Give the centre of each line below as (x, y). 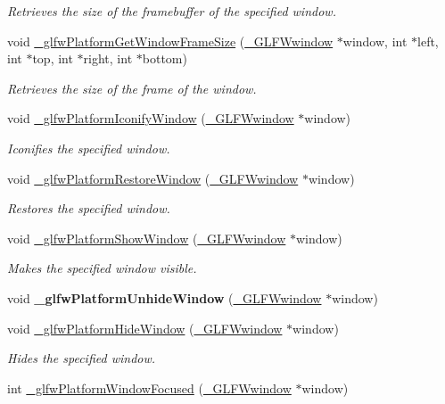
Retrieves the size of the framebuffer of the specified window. (172, 11)
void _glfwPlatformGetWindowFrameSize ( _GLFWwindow (170, 41)
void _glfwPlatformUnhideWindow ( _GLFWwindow (165, 297)
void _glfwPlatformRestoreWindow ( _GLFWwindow (153, 178)
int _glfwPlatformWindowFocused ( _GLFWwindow (149, 388)
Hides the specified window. (82, 358)
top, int (53, 58)
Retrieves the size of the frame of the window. (132, 88)
